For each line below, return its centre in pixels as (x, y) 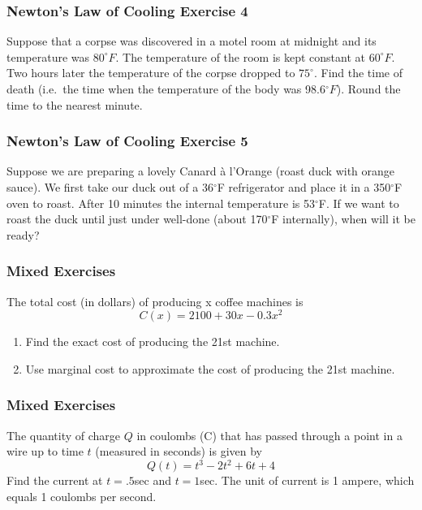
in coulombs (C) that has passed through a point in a (269, 435)
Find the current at (55, 480)
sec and (153, 480)
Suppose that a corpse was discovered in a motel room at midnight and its (192, 41)
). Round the (368, 89)
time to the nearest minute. (75, 104)
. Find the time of (358, 73)
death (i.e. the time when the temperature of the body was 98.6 (166, 89)
